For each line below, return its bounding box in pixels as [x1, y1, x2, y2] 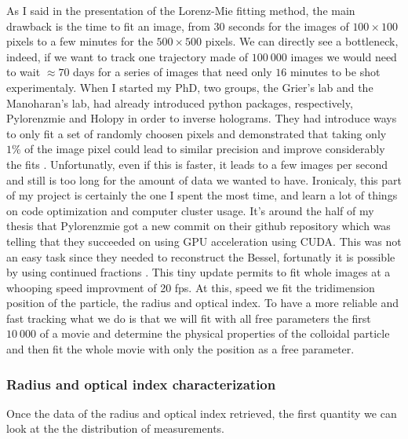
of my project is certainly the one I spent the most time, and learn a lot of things [6, 187, 398, 203]
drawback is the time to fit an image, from [6, 17, 210, 34]
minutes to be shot [290, 64, 381, 80]
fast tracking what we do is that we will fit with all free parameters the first [6, 309, 371, 326]
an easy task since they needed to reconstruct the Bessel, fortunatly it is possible [6, 248, 395, 265]
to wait [6, 64, 41, 80]
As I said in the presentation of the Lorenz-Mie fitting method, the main [6, 2, 355, 18]
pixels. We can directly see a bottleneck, [205, 33, 399, 49]
